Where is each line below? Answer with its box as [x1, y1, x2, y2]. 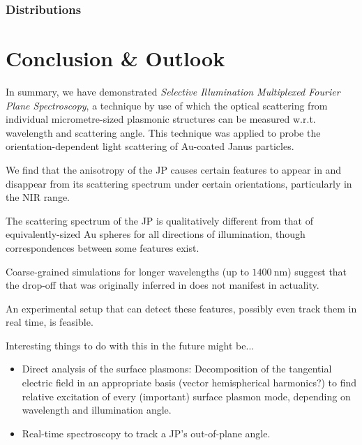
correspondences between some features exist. [6, 240, 199, 255]
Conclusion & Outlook [6, 44, 225, 73]
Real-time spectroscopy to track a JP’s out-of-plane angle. [22, 425, 271, 440]
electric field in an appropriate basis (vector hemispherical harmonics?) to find [22, 375, 357, 390]
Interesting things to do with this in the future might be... [6, 338, 255, 352]
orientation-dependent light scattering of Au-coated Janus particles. [6, 139, 294, 153]
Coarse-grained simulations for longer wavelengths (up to [6, 264, 249, 278]
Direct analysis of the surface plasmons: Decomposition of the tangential [22, 361, 332, 376]
